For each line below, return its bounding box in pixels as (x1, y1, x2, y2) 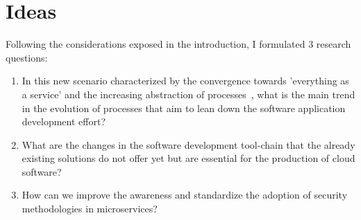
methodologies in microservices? (22, 201, 158, 216)
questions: (6, 50, 48, 64)
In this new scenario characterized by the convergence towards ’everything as (22, 73, 349, 88)
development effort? (22, 114, 106, 129)
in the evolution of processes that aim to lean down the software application (22, 100, 346, 115)
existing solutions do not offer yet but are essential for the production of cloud (22, 151, 355, 165)
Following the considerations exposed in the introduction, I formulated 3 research (6, 37, 351, 51)
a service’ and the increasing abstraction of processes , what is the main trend (22, 86, 355, 101)
